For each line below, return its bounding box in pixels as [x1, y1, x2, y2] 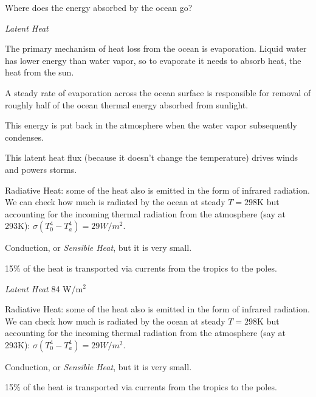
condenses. [5, 130, 44, 143]
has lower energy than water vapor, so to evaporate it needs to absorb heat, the [5, 54, 301, 66]
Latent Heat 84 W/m [5, 282, 83, 295]
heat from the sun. [5, 66, 74, 79]
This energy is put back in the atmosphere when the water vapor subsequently [5, 119, 297, 132]
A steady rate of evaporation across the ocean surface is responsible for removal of [5, 86, 311, 99]
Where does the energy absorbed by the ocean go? [5, 1, 193, 13]
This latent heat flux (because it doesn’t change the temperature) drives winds [5, 151, 298, 164]
